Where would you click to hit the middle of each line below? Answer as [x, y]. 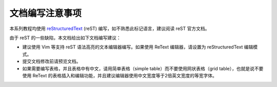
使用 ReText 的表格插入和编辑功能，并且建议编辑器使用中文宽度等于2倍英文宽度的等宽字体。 [120, 75]
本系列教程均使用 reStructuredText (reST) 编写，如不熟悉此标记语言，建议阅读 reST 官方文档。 [110, 28]
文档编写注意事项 [46, 13]
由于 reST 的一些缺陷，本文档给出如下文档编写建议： [65, 38]
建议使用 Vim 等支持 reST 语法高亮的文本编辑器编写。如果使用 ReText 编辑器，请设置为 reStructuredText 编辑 [138, 47]
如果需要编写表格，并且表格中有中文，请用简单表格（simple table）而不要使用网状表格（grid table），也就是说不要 [143, 68]
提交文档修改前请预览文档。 [52, 62]
